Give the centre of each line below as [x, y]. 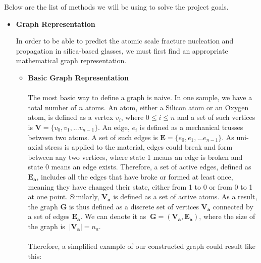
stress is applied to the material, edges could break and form [139, 147]
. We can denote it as [113, 216]
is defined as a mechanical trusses [191, 127]
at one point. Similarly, [64, 196]
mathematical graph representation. [71, 60]
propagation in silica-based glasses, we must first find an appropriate [122, 50]
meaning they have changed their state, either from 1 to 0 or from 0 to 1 [140, 186]
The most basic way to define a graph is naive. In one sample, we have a [140, 97]
